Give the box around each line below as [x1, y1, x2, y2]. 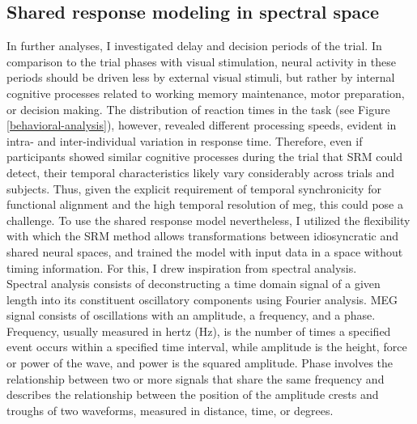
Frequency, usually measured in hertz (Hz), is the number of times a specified [6, 322, 391, 339]
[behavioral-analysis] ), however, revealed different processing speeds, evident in [6, 117, 397, 134]
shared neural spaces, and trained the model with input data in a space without [6, 243, 403, 260]
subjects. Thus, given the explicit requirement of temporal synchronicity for [6, 180, 381, 197]
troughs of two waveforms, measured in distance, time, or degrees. [6, 401, 334, 418]
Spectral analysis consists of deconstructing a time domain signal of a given [6, 275, 381, 292]
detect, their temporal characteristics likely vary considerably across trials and [6, 163, 395, 180]
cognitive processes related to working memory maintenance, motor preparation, [6, 84, 405, 101]
